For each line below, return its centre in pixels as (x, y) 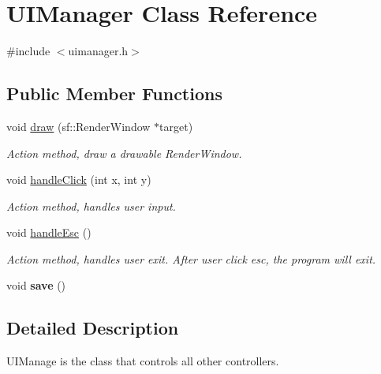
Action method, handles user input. (91, 206)
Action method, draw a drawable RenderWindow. (124, 153)
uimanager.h (98, 51)
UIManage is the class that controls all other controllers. (143, 361)
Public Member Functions (114, 93)
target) (176, 126)
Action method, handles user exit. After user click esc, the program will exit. (191, 258)
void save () (36, 285)
